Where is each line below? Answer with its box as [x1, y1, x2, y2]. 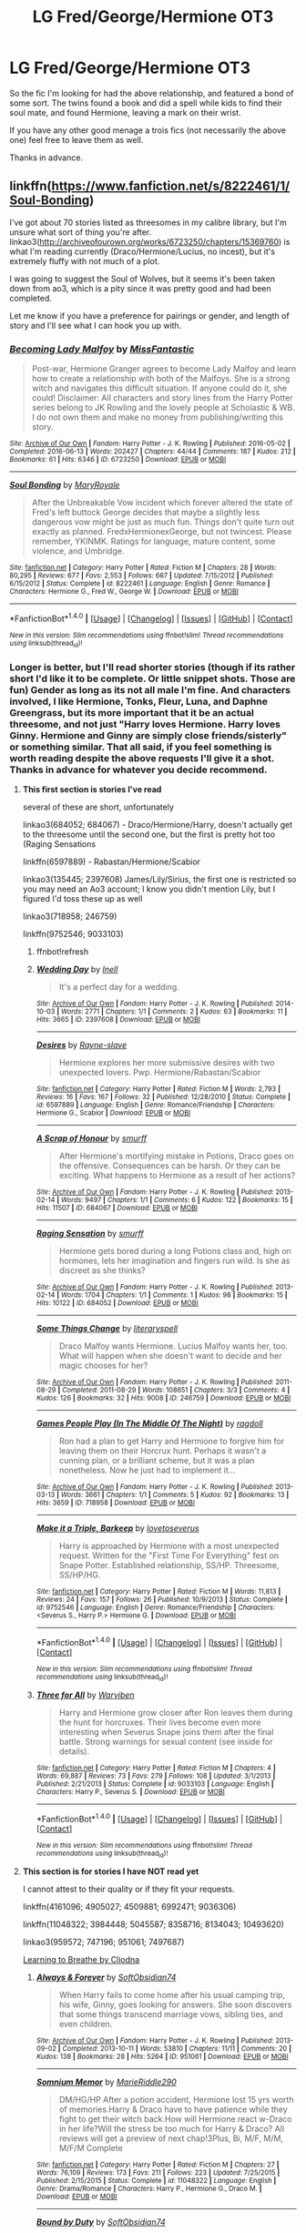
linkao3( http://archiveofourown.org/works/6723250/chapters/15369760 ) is [9, 236, 291, 247]
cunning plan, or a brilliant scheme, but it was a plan [58, 1455, 255, 1466]
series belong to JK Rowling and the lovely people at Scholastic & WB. [31, 403, 295, 413]
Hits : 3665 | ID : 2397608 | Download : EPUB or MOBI [36, 1015, 200, 1025]
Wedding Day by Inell [36, 964, 118, 975]
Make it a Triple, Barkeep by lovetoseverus [36, 1523, 199, 1534]
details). [58, 1746, 89, 1757]
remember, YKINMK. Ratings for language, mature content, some [31, 535, 276, 547]
